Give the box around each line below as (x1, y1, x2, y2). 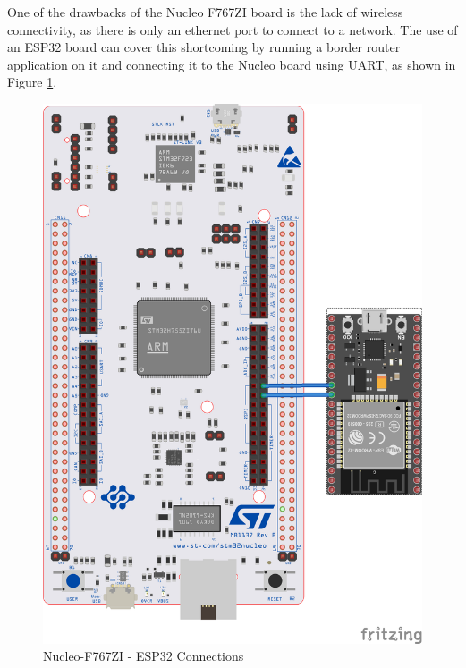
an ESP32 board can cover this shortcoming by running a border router (7, 38, 401, 56)
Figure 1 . (7, 72, 57, 91)
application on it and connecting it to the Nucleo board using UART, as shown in (7, 55, 456, 73)
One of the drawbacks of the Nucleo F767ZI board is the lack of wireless (7, 3, 403, 21)
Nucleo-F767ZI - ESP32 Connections (43, 647, 244, 665)
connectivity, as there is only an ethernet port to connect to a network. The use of (7, 20, 458, 38)
